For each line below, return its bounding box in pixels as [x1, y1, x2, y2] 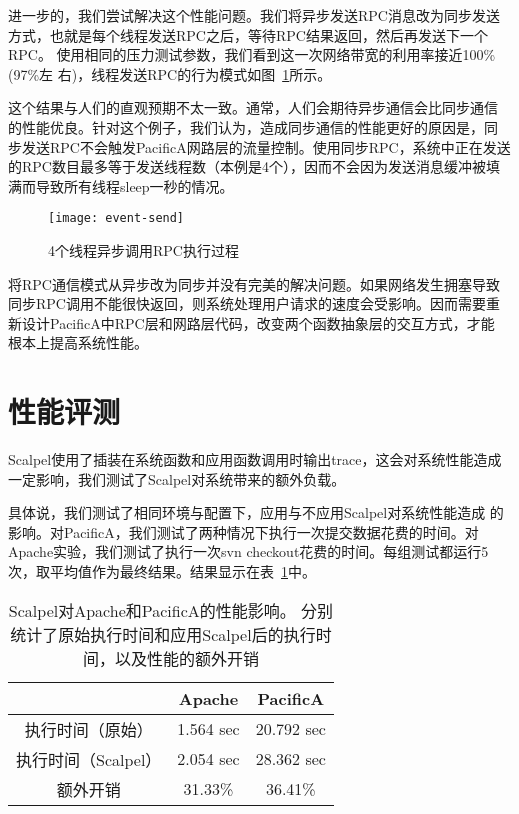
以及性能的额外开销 [114, 646, 259, 670]
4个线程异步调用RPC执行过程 [48, 240, 239, 260]
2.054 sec [177, 747, 240, 771]
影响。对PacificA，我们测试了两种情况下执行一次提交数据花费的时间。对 [8, 521, 479, 542]
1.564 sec [177, 717, 240, 741]
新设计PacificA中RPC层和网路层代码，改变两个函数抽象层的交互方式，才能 [8, 312, 495, 333]
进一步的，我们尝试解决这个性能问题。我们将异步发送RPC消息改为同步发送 [8, 5, 500, 25]
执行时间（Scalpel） [16, 747, 162, 771]
